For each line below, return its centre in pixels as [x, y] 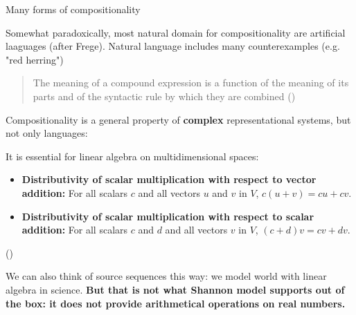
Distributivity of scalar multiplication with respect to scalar [168, 216]
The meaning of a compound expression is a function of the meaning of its [191, 83]
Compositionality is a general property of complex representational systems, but [178, 119]
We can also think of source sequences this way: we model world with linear [166, 276]
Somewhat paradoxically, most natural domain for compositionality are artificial [176, 32]
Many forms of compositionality [73, 9]
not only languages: [47, 133]
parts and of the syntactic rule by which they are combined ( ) [164, 96]
